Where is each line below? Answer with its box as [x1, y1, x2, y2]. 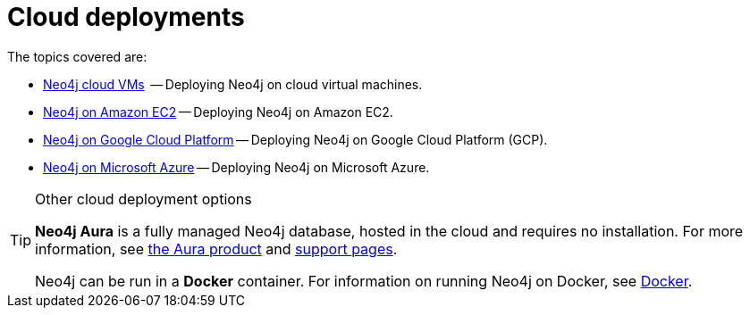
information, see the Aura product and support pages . [35, 239, 398, 258]
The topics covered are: [7, 48, 147, 64]
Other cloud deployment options [35, 189, 252, 208]
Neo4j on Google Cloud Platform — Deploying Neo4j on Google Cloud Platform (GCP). [43, 131, 548, 147]
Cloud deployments [7, 2, 245, 32]
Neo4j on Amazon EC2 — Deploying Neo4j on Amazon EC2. [43, 104, 393, 120]
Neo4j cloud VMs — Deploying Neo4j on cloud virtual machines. [43, 76, 423, 92]
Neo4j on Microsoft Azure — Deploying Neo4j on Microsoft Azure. [43, 159, 430, 175]
